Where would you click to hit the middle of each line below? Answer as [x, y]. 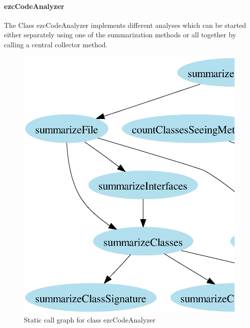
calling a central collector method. [56, 44]
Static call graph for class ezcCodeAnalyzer [90, 320]
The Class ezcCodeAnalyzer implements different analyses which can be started [125, 25]
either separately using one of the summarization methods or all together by [120, 35]
